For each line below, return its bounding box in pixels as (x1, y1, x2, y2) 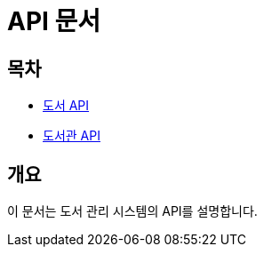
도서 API (43, 98, 90, 114)
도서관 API (43, 128, 100, 144)
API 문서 (7, 6, 101, 36)
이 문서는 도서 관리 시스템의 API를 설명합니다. (7, 203, 258, 219)
